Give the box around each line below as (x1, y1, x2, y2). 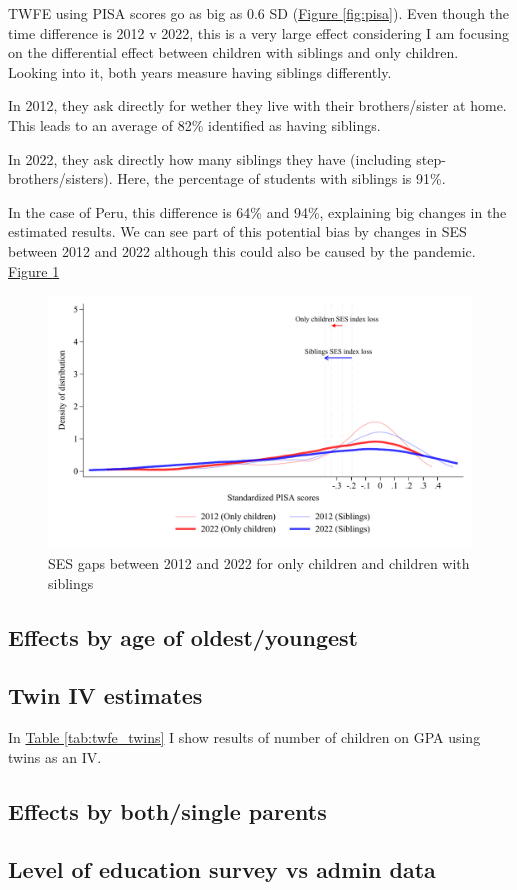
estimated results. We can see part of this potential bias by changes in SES (8, 221, 467, 242)
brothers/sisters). (8, 168, 113, 189)
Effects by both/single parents (8, 795, 327, 826)
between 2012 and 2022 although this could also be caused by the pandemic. (8, 240, 476, 261)
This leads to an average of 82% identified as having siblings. (8, 114, 381, 135)
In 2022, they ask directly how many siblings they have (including (8, 148, 412, 169)
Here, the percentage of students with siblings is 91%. (117, 168, 446, 189)
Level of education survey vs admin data (8, 854, 436, 885)
